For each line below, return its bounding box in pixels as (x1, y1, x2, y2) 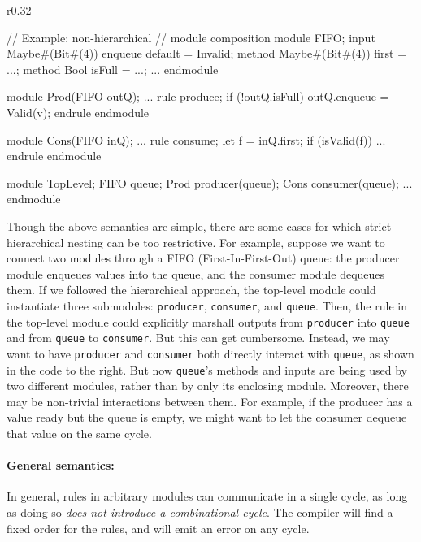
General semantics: (7, 457, 115, 474)
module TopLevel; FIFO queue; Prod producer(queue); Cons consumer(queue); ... (7, 174, 413, 191)
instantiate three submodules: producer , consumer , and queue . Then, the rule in (7, 297, 407, 314)
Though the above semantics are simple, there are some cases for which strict (7, 217, 392, 234)
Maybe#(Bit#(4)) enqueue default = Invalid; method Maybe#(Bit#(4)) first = (7, 45, 407, 62)
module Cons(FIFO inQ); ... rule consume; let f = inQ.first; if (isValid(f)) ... (7, 131, 386, 148)
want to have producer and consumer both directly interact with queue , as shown (7, 345, 414, 362)
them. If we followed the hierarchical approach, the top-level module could (7, 281, 376, 298)
